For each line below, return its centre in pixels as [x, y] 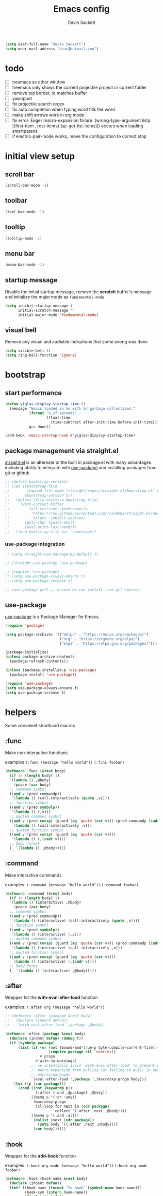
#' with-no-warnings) [56, 1061]
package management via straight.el [62, 450]
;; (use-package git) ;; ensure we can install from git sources [72, 590]
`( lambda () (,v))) [31, 812]
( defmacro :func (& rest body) [36, 771]
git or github [17, 473]
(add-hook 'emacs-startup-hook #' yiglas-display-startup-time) [70, 436]
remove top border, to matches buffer [49, 93]
